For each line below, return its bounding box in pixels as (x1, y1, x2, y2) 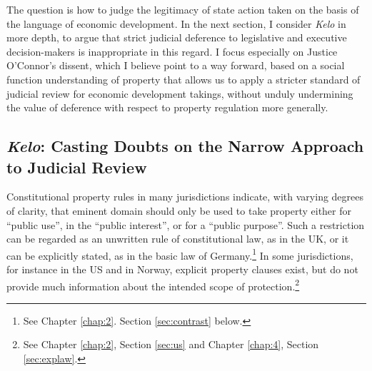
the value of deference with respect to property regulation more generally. (6, 100, 328, 115)
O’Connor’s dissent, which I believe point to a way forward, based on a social (6, 58, 345, 73)
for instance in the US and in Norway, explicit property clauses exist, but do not (6, 261, 358, 276)
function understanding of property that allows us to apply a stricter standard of (6, 71, 361, 86)
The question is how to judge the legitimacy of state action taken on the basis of (6, 2, 359, 16)
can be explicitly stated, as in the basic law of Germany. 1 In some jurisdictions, (6, 245, 353, 263)
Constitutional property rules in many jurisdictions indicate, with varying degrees (6, 189, 364, 204)
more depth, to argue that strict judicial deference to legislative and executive (6, 30, 347, 45)
